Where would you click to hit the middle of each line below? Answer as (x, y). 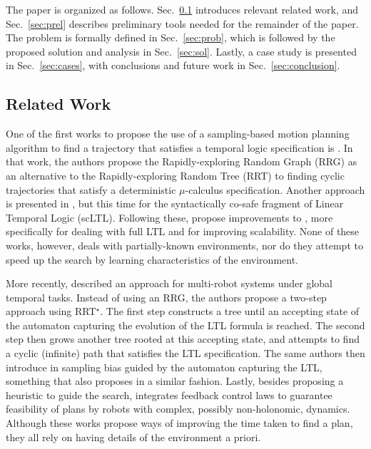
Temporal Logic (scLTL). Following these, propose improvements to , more (169, 217)
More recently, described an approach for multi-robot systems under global (169, 283)
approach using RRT (51, 311)
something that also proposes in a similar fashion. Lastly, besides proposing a (175, 381)
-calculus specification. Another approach (275, 189)
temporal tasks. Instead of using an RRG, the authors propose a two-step (166, 297)
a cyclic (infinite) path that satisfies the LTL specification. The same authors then (185, 353)
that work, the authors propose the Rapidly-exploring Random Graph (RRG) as (182, 161)
